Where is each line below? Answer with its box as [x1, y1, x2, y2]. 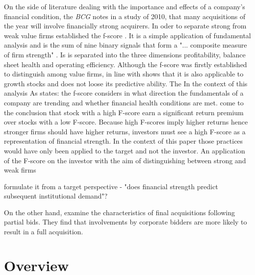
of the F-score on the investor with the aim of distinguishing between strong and [4, 155, 246, 165]
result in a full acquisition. [4, 226, 83, 237]
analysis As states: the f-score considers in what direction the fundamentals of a [4, 88, 244, 98]
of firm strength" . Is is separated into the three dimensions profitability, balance [4, 49, 246, 59]
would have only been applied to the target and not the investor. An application [4, 145, 245, 155]
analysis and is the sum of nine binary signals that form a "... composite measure [4, 40, 247, 50]
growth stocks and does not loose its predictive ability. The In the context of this [4, 78, 248, 88]
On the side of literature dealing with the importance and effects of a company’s [4, 1, 245, 11]
